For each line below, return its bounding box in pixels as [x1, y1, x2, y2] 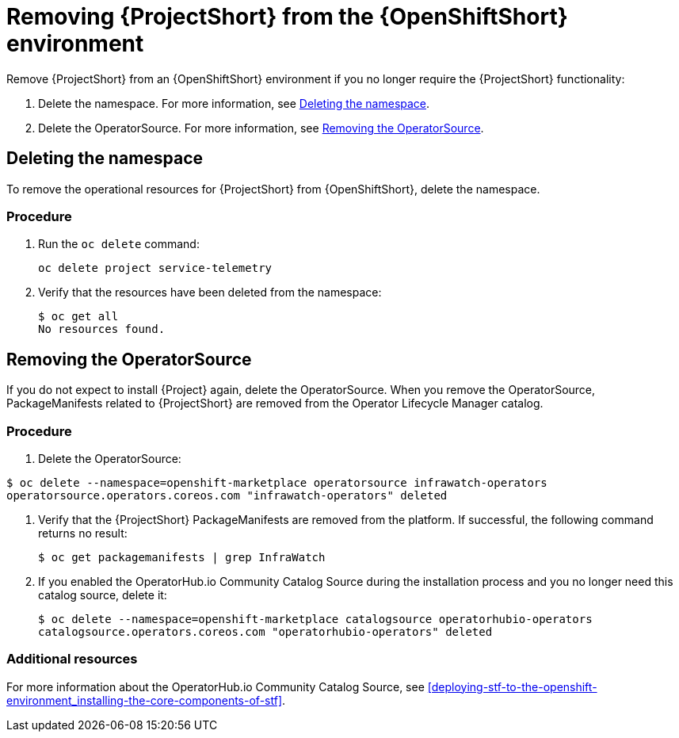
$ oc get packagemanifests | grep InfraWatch [38, 550, 326, 564]
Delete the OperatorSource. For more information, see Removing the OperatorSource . [38, 120, 484, 135]
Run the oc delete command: [38, 237, 200, 251]
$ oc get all [38, 310, 119, 323]
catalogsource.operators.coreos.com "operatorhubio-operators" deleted [38, 625, 493, 638]
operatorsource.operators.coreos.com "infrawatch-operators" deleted [6, 488, 448, 502]
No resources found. [38, 323, 166, 336]
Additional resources [6, 651, 138, 667]
